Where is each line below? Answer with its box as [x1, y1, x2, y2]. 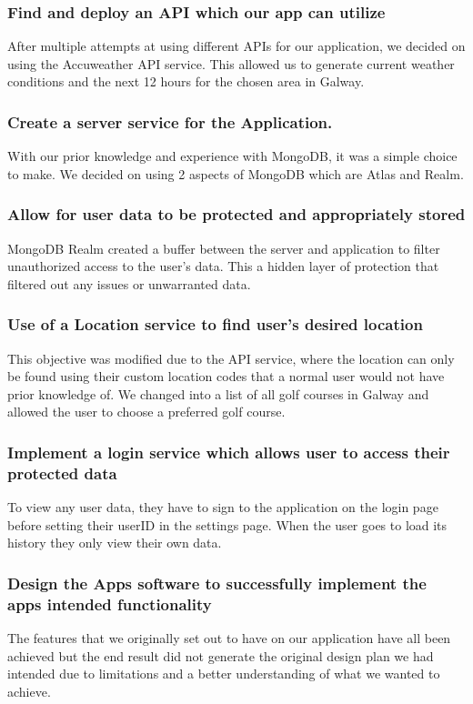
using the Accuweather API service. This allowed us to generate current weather [7, 54, 455, 73]
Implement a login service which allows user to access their [7, 440, 450, 463]
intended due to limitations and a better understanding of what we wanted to [7, 664, 440, 683]
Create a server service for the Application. [7, 110, 333, 133]
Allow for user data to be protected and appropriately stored [7, 203, 466, 226]
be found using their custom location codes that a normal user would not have [7, 367, 445, 386]
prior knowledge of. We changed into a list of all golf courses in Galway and [7, 384, 429, 403]
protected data [7, 461, 117, 484]
